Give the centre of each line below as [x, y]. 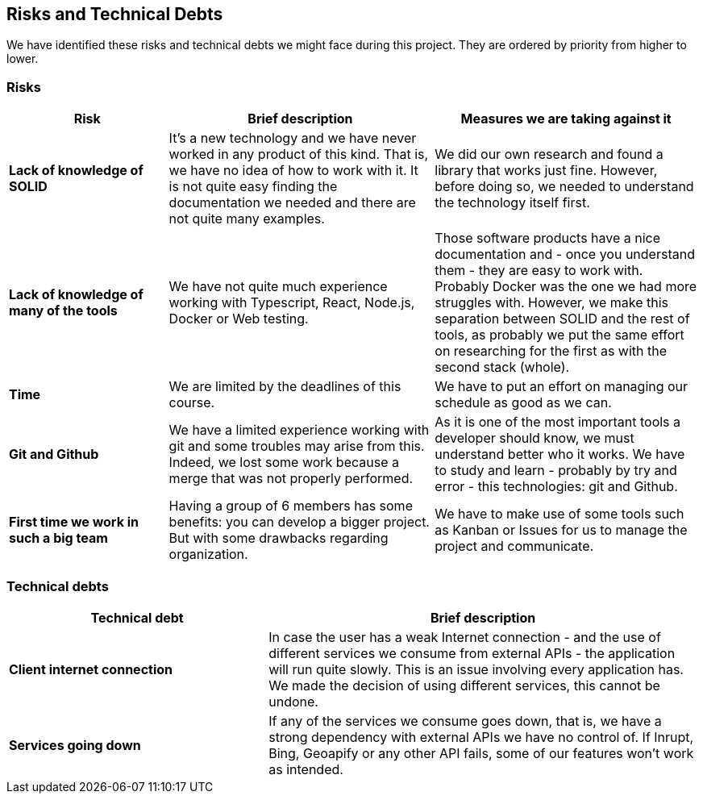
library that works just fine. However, [546, 171]
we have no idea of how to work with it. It [293, 171]
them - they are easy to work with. [539, 271]
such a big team [58, 538]
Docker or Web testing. [239, 319]
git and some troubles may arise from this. [297, 446]
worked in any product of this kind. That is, [299, 154]
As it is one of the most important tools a [558, 422]
